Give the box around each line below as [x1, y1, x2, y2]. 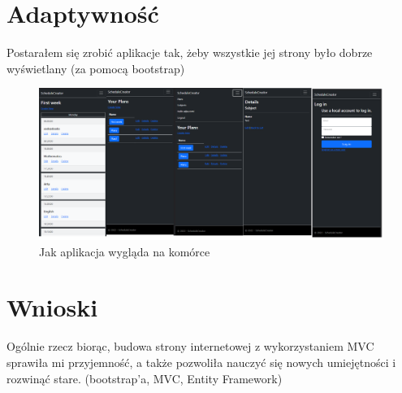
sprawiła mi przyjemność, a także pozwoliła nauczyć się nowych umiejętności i [6, 353, 396, 370]
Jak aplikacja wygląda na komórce [39, 242, 210, 260]
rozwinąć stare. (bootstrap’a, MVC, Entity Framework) [6, 369, 283, 386]
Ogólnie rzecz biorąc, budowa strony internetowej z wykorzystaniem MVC [6, 338, 374, 355]
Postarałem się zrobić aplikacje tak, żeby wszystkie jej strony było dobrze [6, 44, 373, 61]
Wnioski [6, 290, 98, 324]
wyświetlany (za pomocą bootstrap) [6, 59, 185, 76]
